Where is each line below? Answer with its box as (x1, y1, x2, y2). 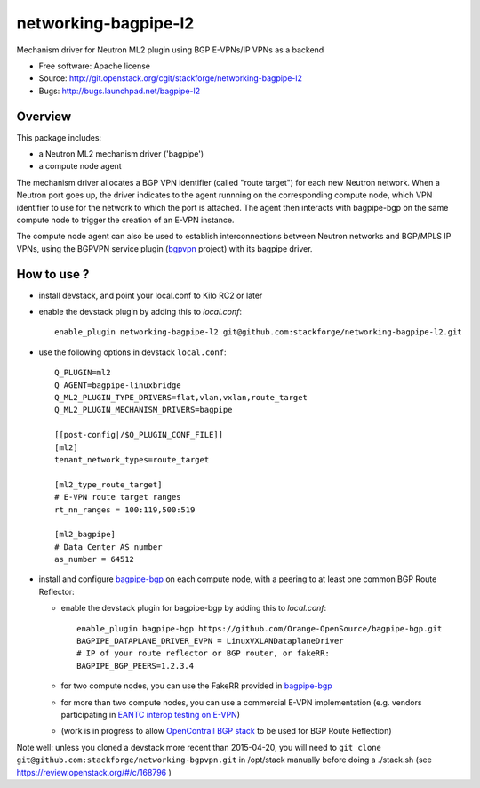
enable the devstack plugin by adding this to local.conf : (38, 307, 243, 318)
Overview (16, 109, 72, 124)
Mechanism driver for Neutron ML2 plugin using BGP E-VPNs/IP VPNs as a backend (16, 44, 324, 55)
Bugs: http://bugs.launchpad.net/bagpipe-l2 (38, 85, 200, 96)
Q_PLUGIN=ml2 (54, 367, 111, 378)
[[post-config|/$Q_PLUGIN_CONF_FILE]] (54, 430, 224, 440)
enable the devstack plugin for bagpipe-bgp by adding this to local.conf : (60, 603, 327, 614)
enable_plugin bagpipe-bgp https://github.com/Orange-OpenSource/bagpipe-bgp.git (76, 623, 443, 633)
